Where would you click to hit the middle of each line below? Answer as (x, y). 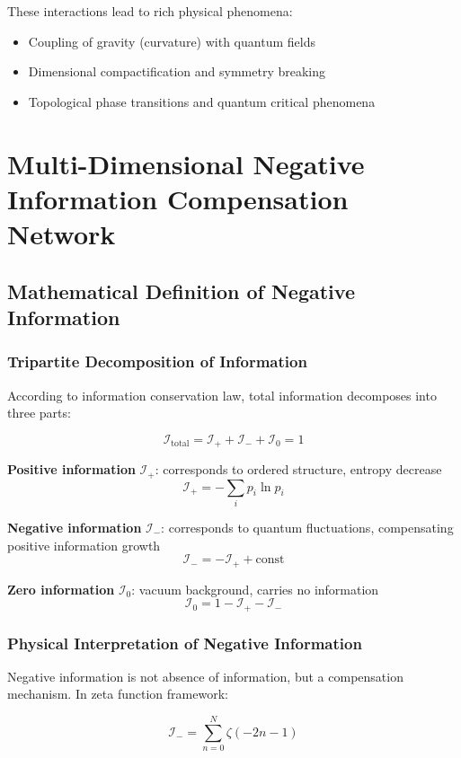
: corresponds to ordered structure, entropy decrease (298, 469)
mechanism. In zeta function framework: (118, 694)
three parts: (39, 413)
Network (62, 233)
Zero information (61, 589)
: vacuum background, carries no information (255, 589)
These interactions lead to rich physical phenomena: (150, 11)
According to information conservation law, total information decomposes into (222, 395)
